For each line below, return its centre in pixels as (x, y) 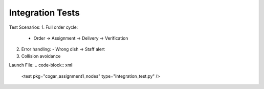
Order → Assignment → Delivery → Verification (81, 38)
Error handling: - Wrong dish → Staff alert (63, 49)
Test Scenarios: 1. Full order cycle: (44, 27)
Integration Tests (44, 13)
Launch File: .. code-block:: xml (41, 65)
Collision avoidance (41, 56)
